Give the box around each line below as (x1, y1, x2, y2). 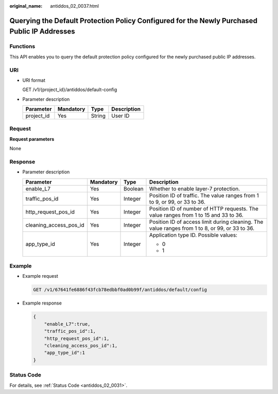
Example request (22, 273, 59, 279)
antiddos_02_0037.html (50, 3, 99, 9)
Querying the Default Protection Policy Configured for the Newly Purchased (9, 16, 257, 25)
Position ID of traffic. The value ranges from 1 (149, 192, 259, 199)
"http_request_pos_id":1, (44, 335, 110, 342)
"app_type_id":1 (44, 350, 85, 356)
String (91, 112, 106, 119)
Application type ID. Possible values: (149, 231, 238, 239)
